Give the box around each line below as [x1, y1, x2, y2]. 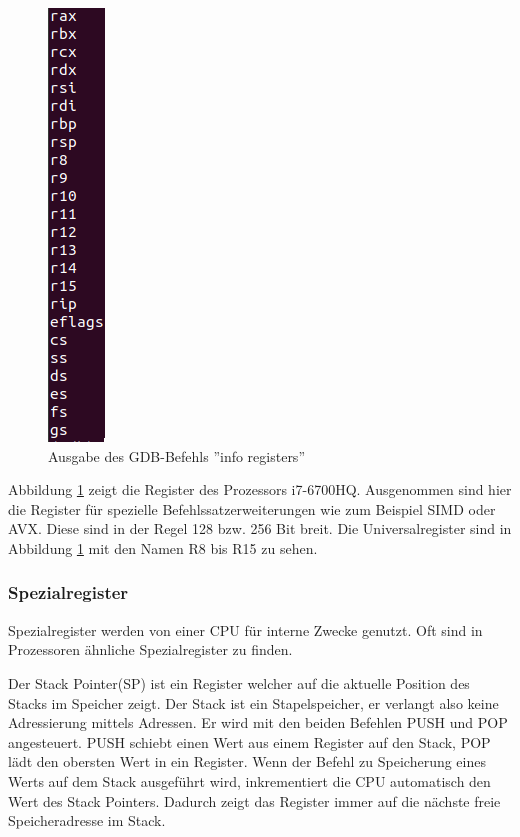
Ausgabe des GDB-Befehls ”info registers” [48, 445, 305, 466]
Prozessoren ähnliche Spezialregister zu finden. [8, 639, 293, 660]
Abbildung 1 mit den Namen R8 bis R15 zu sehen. [8, 537, 318, 558]
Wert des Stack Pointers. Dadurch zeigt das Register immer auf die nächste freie [8, 790, 501, 811]
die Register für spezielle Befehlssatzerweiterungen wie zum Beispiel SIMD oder [8, 498, 496, 519]
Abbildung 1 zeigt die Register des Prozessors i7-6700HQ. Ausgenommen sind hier [8, 479, 512, 500]
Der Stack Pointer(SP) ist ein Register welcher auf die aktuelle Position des [8, 672, 470, 693]
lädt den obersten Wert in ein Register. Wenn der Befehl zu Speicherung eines [8, 751, 486, 772]
